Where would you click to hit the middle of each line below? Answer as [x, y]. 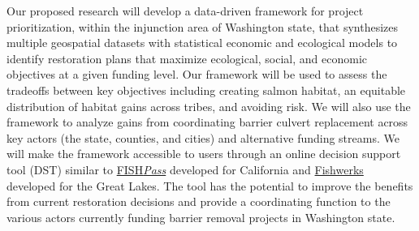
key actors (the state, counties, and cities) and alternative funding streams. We [203, 137]
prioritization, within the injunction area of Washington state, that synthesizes [203, 26]
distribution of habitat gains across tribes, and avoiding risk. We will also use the [209, 106]
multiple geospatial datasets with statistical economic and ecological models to [202, 43]
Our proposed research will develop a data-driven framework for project [185, 11]
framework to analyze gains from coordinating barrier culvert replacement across [207, 122]
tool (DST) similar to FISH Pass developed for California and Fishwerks [185, 169]
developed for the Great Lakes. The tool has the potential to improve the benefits [210, 185]
